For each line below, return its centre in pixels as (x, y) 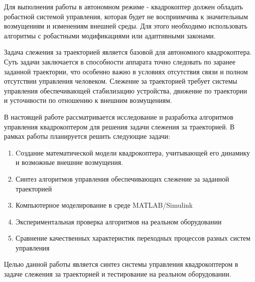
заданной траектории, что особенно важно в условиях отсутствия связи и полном (126, 71)
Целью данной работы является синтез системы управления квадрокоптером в (121, 264)
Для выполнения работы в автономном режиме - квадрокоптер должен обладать (124, 6)
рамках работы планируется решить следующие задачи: (87, 136)
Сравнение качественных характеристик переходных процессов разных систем (133, 238)
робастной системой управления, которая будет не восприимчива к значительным (126, 16)
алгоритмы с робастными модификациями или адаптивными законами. (110, 35)
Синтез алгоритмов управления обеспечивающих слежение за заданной (122, 178)
